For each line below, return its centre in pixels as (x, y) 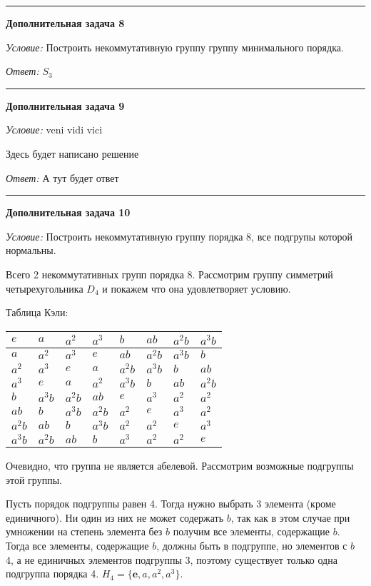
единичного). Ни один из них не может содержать (115, 517)
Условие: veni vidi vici (54, 130)
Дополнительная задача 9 (65, 105)
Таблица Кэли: (37, 312)
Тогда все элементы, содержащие (77, 546)
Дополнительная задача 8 (65, 23)
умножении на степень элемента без (84, 531)
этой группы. (34, 479)
